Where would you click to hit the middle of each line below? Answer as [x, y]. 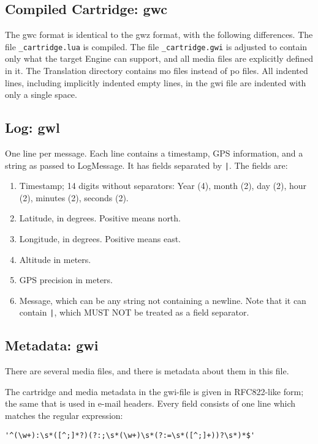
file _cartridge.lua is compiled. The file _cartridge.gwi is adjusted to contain [156, 46]
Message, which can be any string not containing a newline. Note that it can [163, 300]
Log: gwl [32, 128]
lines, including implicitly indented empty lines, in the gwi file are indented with [156, 82]
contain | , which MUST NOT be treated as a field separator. [134, 312]
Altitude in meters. [55, 259]
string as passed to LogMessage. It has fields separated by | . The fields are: [146, 165]
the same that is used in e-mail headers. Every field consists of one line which [150, 403]
